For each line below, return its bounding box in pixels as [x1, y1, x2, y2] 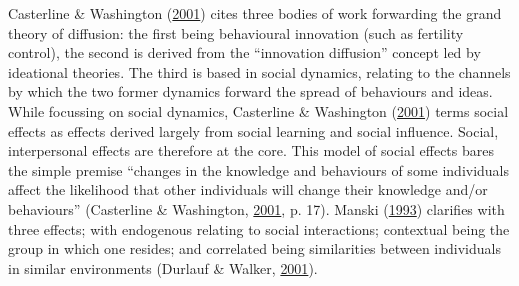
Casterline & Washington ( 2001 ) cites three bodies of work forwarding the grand [8, 3, 502, 23]
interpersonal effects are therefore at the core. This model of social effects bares [8, 140, 494, 161]
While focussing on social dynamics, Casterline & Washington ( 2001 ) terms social [8, 100, 509, 121]
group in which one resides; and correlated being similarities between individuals [8, 238, 501, 259]
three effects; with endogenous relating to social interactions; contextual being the [8, 218, 510, 239]
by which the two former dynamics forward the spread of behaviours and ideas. [8, 81, 493, 102]
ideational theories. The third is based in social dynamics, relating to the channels [8, 61, 511, 82]
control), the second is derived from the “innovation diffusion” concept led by [8, 42, 481, 63]
